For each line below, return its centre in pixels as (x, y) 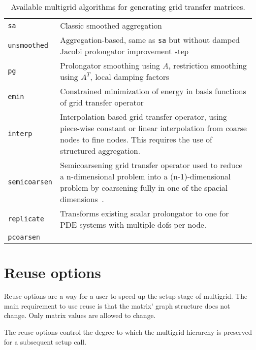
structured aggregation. (100, 151)
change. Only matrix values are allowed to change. (80, 315)
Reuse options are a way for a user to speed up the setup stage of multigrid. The (126, 296)
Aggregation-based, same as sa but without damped (150, 40)
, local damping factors (130, 77)
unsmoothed (28, 45)
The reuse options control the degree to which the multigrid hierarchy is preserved (128, 332)
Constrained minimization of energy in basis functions (153, 91)
